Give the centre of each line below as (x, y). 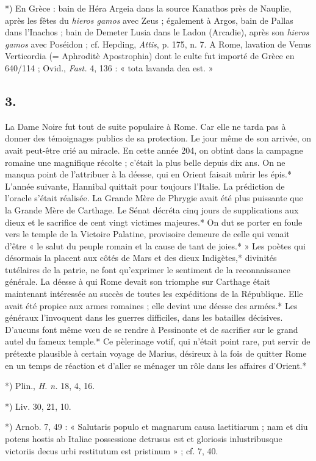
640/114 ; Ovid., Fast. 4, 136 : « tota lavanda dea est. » (109, 67)
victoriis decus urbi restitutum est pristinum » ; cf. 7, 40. (112, 450)
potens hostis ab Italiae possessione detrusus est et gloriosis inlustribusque (144, 439)
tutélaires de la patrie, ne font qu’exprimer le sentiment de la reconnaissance (148, 269)
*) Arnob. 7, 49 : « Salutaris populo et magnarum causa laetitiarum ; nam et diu (156, 427)
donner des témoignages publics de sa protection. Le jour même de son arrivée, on (158, 138)
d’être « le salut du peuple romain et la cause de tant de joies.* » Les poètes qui (155, 245)
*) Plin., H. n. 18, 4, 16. (50, 386)
